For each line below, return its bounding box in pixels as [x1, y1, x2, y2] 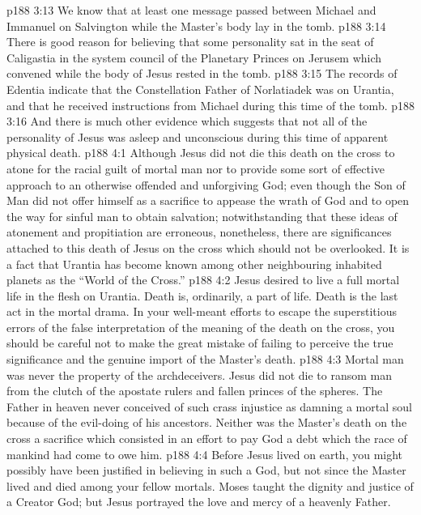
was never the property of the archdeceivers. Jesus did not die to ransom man [6, 366, 392, 383]
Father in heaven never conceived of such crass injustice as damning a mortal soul [6, 398, 412, 415]
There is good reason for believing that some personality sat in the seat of [6, 33, 374, 50]
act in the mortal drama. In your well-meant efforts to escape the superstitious [6, 303, 397, 320]
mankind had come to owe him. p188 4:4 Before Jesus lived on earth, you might [6, 445, 403, 462]
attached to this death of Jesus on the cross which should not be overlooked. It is [6, 239, 410, 256]
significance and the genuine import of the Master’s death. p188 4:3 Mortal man [6, 351, 404, 368]
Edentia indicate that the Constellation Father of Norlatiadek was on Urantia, [6, 80, 394, 97]
